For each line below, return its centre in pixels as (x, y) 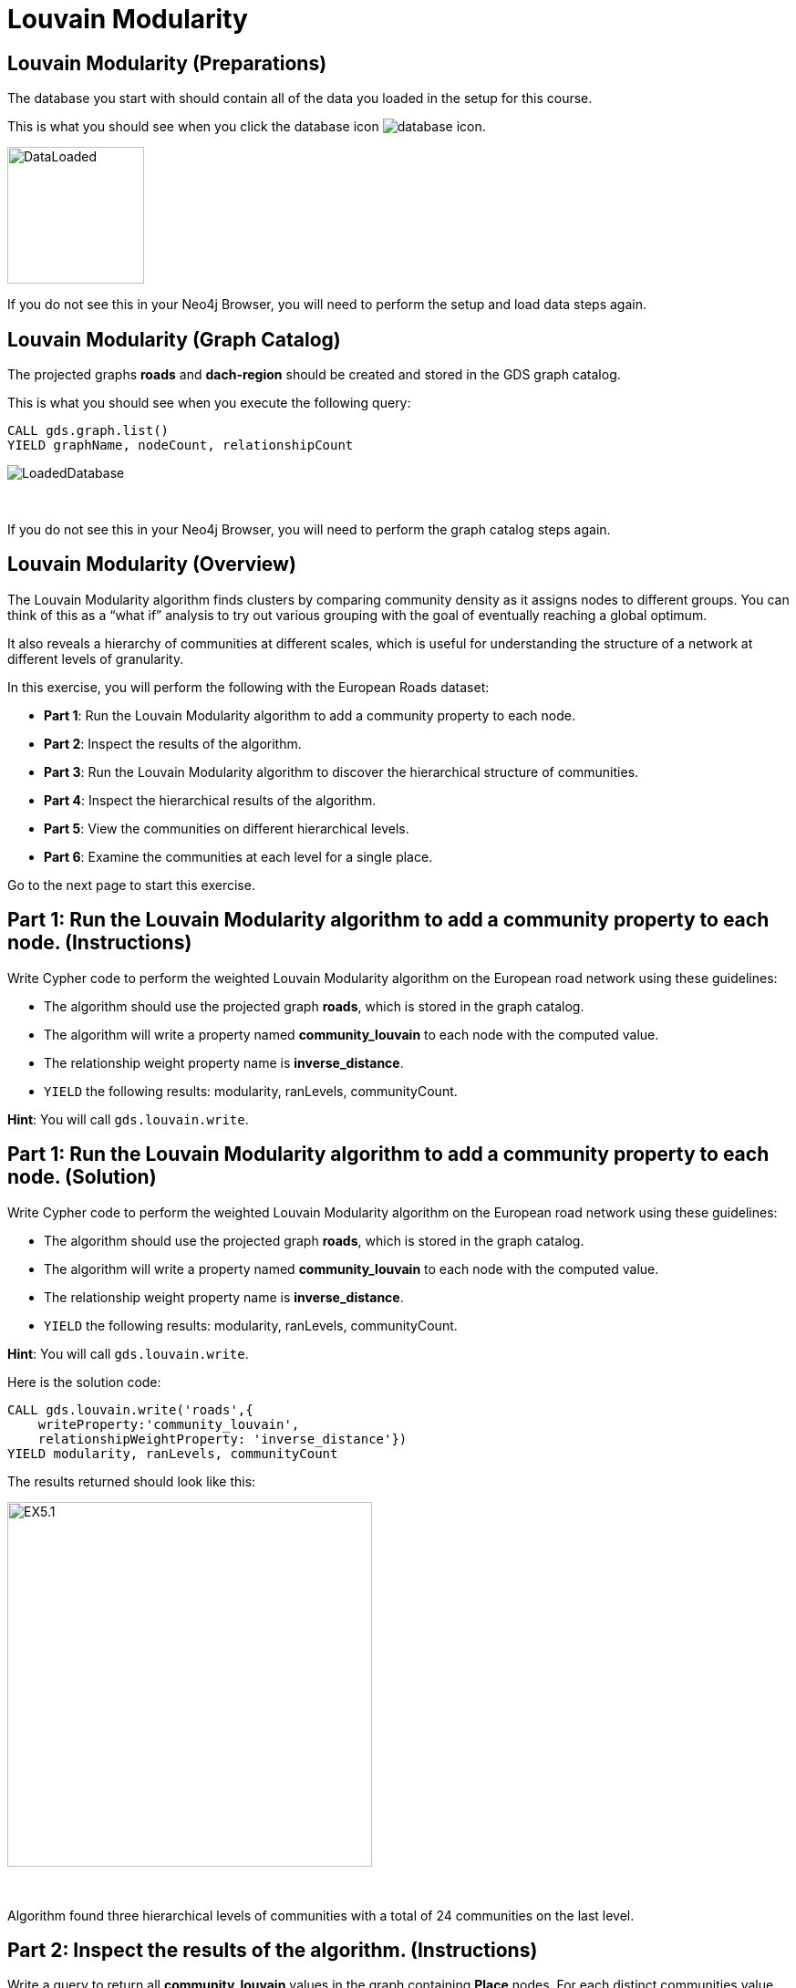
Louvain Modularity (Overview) (152, 564)
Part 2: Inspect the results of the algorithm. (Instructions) (273, 1950)
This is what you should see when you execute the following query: (209, 403)
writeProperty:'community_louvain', (169, 1424)
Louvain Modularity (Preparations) (167, 63)
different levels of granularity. (96, 658)
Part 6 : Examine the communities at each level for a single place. (238, 856)
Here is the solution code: (84, 1382)
